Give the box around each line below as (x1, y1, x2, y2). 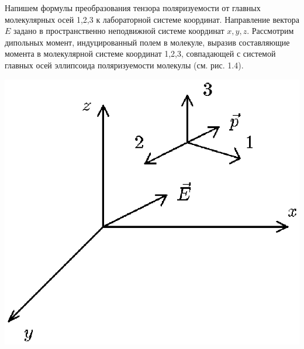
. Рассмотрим (247, 25, 294, 37)
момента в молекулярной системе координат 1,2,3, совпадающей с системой (5, 47, 276, 60)
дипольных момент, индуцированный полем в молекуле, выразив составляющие (5, 36, 290, 48)
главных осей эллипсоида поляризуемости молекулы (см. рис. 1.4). (5, 58, 244, 71)
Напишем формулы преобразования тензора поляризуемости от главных (5, 2, 261, 13)
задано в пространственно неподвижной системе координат (13, 25, 224, 37)
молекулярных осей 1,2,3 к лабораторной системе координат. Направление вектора (5, 13, 299, 25)
